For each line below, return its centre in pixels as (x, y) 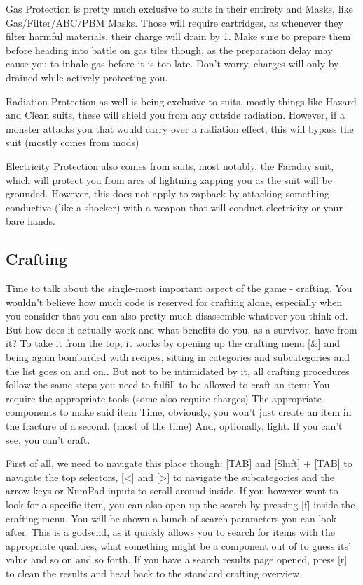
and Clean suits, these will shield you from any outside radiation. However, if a (175, 115)
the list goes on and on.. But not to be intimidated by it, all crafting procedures (178, 370)
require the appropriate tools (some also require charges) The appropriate (164, 398)
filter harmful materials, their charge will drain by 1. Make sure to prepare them (178, 36)
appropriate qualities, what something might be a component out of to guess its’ (178, 545)
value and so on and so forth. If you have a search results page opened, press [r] (177, 559)
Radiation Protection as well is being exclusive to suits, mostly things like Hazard (181, 101)
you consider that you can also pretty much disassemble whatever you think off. (177, 316)
